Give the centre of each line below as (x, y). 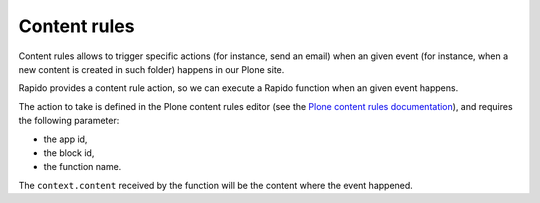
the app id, (65, 139)
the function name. (82, 167)
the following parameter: (69, 121)
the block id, (69, 152)
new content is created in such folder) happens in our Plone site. (151, 69)
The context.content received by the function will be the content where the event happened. (216, 185)
